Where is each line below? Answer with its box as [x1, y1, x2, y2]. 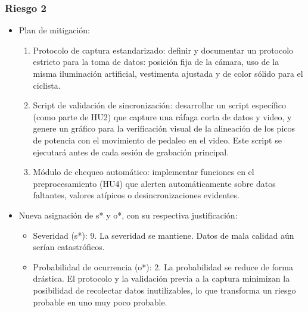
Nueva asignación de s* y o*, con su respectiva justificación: [18, 208, 238, 221]
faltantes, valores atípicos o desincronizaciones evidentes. [33, 189, 239, 201]
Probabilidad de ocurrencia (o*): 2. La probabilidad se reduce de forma [33, 260, 293, 273]
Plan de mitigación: [18, 24, 91, 36]
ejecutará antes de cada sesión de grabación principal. [33, 145, 229, 158]
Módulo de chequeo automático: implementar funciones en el [33, 166, 254, 178]
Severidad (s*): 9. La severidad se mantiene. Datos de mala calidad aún [33, 229, 294, 241]
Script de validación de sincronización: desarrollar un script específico [33, 99, 287, 111]
